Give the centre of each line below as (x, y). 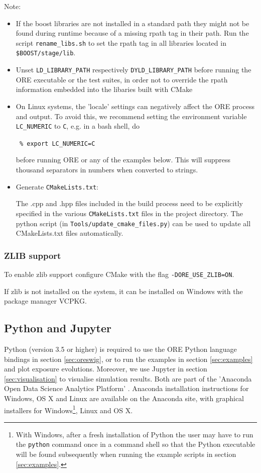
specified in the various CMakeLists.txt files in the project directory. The (129, 213)
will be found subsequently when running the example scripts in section (126, 454)
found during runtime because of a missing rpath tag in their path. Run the (132, 33)
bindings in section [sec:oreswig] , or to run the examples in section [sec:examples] (128, 359)
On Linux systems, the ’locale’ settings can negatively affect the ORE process (135, 106)
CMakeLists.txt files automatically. (70, 233)
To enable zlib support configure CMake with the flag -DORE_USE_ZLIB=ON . (119, 274)
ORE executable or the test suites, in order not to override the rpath (122, 79)
